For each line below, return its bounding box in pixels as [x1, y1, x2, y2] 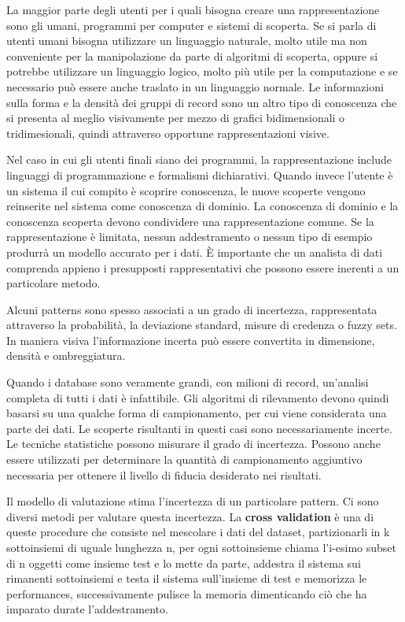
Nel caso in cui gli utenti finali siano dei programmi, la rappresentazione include [6, 151, 392, 168]
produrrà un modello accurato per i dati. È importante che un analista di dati [6, 243, 383, 260]
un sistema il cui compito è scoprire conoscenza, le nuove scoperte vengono [6, 182, 366, 198]
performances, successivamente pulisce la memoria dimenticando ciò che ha [6, 585, 367, 602]
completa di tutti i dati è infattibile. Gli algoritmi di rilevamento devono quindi [6, 389, 389, 405]
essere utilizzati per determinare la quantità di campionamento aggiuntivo [6, 451, 363, 468]
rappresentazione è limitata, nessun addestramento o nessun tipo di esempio [6, 228, 373, 245]
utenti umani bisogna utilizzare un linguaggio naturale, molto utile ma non [6, 32, 367, 49]
